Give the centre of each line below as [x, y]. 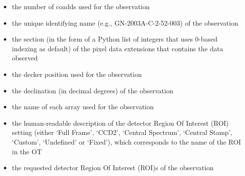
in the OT [27, 151]
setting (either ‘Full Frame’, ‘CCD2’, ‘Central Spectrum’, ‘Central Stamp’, [122, 132]
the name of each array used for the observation [83, 107]
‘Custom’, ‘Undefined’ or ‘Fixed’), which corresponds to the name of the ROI [126, 141]
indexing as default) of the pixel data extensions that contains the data [117, 48]
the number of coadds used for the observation [81, 6]
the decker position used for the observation [77, 74]
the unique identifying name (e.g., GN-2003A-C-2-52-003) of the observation [125, 22]
